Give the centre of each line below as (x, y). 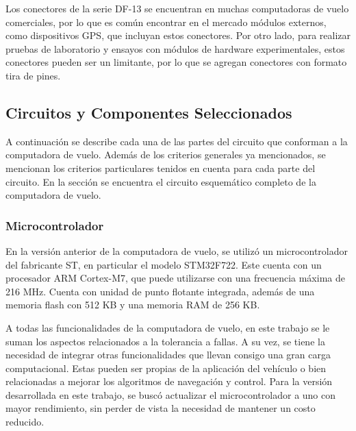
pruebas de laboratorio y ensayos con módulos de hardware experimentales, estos (175, 48)
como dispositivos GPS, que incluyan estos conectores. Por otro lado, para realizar (178, 35)
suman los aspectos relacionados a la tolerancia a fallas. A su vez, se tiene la (165, 341)
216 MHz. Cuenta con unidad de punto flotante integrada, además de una (160, 291)
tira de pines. (33, 75)
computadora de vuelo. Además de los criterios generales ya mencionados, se (166, 155)
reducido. (25, 422)
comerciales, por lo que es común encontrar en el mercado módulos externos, (166, 22)
